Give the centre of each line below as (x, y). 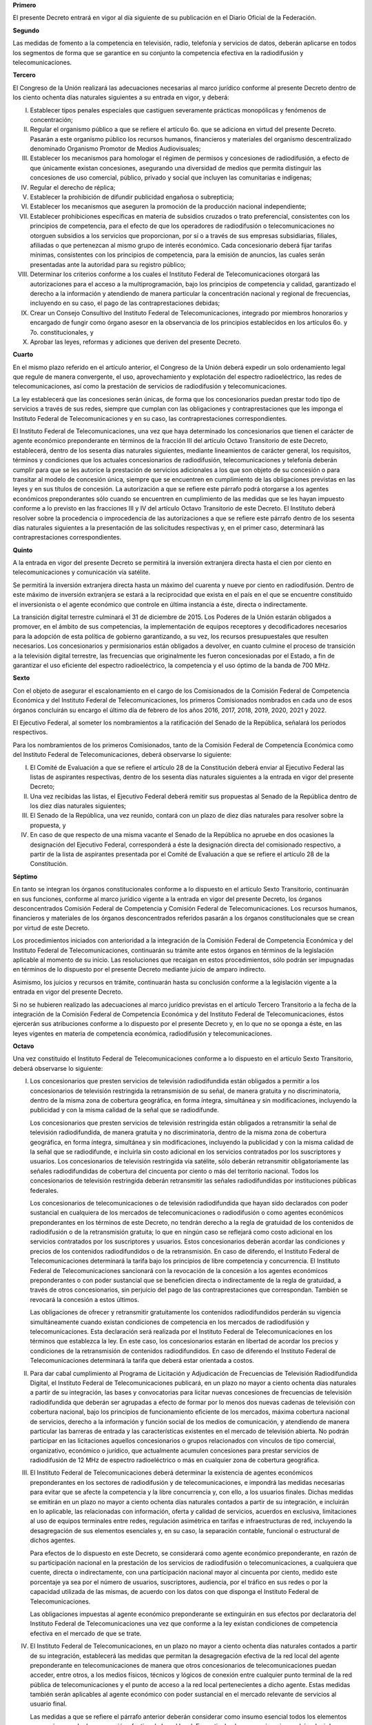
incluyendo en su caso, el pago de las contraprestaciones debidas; (125, 303)
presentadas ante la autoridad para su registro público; (108, 264)
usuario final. (49, 1704)
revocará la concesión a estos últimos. (84, 1299)
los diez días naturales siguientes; (78, 806)
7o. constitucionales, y (62, 332)
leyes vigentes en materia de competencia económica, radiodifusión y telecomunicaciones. (142, 1033)
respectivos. (30, 732)
